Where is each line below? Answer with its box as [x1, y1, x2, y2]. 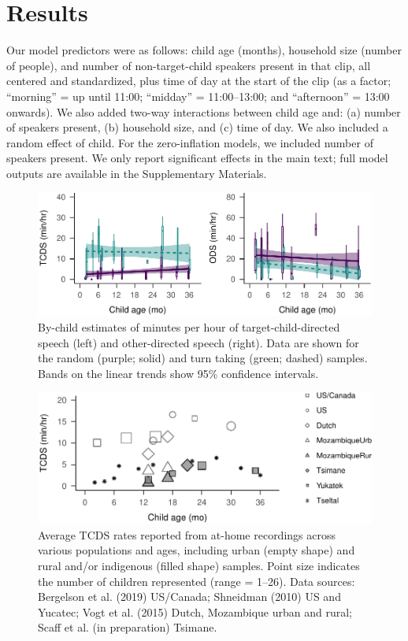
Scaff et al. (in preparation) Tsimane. [38, 619, 217, 635]
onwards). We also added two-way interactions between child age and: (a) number [6, 103, 401, 120]
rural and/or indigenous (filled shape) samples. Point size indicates [38, 557, 360, 573]
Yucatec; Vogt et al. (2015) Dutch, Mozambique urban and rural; [38, 603, 352, 620]
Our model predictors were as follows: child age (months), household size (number [6, 42, 402, 58]
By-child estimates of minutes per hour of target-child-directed [38, 319, 340, 335]
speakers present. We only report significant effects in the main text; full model [6, 150, 388, 166]
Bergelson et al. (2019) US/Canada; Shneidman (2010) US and [38, 588, 341, 605]
